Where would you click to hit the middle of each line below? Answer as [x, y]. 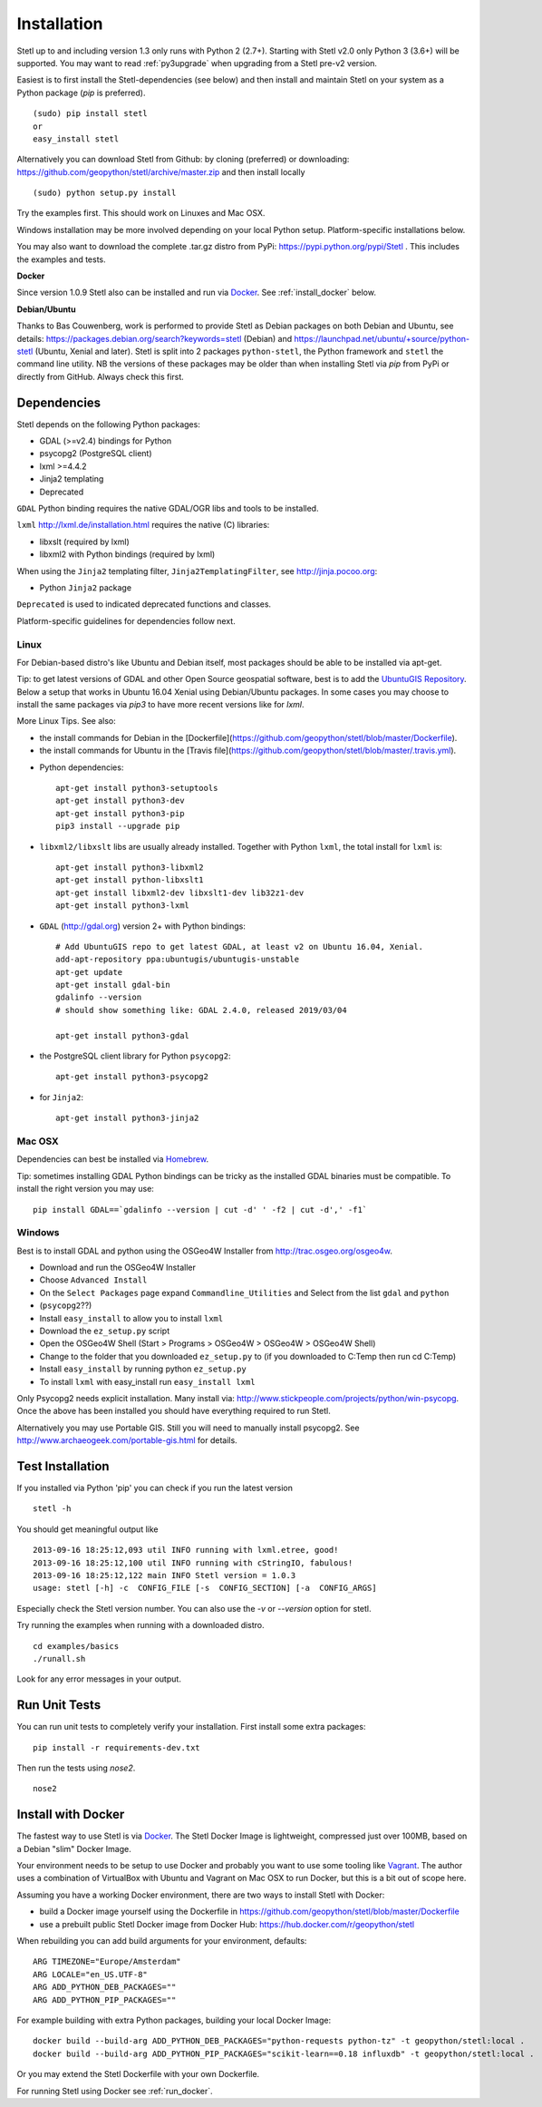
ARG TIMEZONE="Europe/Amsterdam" [107, 1962]
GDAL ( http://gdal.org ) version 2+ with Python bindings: [143, 926]
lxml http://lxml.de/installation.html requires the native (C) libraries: [143, 525]
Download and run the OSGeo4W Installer [118, 1268]
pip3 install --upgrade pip [118, 826]
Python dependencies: [82, 767]
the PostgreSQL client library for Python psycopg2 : [135, 1056]
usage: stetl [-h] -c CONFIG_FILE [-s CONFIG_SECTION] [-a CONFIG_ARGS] [205, 1588]
